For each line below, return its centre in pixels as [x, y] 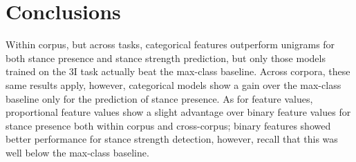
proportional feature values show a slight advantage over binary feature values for [178, 112]
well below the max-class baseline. [77, 152]
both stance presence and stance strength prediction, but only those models [166, 58]
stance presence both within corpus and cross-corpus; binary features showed [168, 125]
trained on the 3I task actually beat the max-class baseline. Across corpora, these [178, 71]
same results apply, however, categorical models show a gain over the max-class [174, 84]
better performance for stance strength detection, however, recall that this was [172, 139]
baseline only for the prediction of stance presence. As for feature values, [159, 98]
